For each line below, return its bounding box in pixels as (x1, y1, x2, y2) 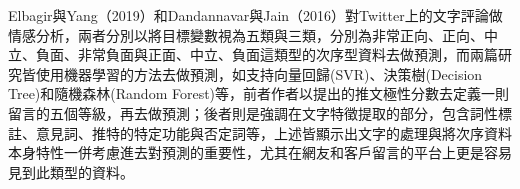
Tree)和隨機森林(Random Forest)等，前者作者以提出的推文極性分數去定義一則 (8, 83, 510, 104)
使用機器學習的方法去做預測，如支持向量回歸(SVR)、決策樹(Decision (35, 63, 483, 84)
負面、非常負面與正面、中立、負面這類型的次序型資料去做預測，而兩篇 (35, 44, 498, 65)
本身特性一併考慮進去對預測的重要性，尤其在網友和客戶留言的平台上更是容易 (8, 142, 512, 163)
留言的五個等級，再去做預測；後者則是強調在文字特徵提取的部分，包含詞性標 (8, 102, 512, 123)
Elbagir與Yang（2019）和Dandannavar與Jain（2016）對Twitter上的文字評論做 (8, 5, 503, 25)
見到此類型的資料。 (8, 161, 134, 182)
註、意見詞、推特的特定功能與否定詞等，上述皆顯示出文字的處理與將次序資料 (8, 122, 512, 143)
